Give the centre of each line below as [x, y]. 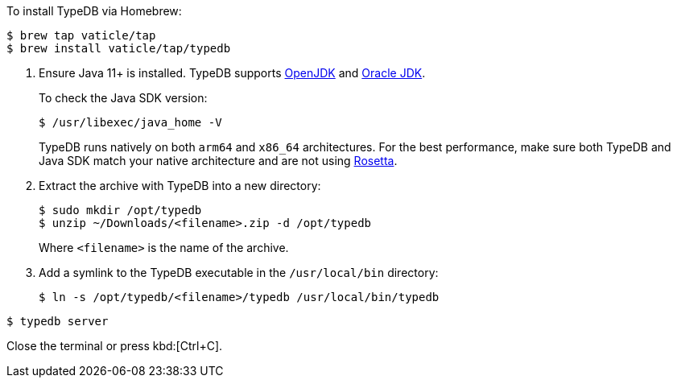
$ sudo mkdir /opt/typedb [120, 210]
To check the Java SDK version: [123, 98]
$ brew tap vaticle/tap [81, 35]
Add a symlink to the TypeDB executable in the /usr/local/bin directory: [239, 273]
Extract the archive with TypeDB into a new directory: [180, 186]
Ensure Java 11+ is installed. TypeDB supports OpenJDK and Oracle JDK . [232, 73]
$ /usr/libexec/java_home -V [130, 122]
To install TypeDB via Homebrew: [94, 11]
